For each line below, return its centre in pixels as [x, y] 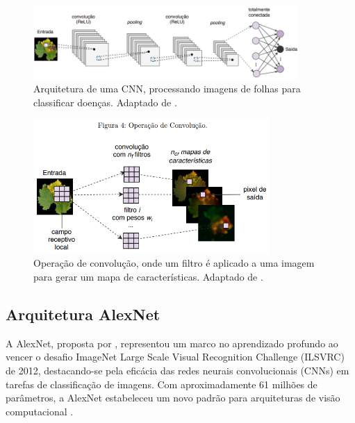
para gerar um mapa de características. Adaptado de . [148, 277]
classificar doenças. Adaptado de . [105, 102]
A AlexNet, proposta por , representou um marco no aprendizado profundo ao [172, 343]
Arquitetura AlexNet [83, 314]
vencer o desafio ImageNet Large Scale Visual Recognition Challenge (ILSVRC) [175, 357]
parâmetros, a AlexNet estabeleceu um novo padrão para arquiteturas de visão [173, 398]
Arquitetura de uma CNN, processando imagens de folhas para [167, 89]
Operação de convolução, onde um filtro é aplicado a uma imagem [174, 263]
